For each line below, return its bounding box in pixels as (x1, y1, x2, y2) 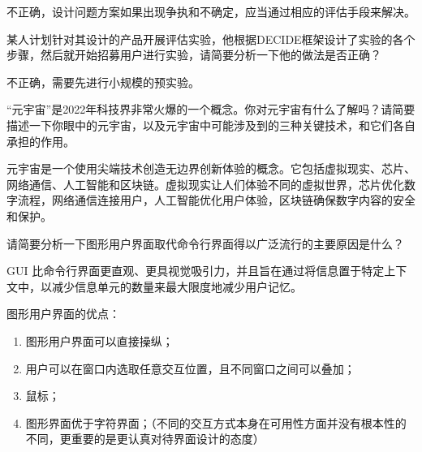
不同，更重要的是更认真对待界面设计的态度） (25, 430, 265, 447)
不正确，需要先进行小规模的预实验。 (6, 73, 200, 90)
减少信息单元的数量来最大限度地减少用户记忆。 (51, 278, 302, 295)
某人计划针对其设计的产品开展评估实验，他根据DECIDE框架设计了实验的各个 (6, 30, 416, 47)
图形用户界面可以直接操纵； (25, 332, 174, 349)
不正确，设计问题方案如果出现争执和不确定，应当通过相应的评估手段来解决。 (6, 3, 416, 19)
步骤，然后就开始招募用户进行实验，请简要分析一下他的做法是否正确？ (6, 46, 381, 63)
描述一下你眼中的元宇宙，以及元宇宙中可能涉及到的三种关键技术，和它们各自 (6, 116, 416, 133)
